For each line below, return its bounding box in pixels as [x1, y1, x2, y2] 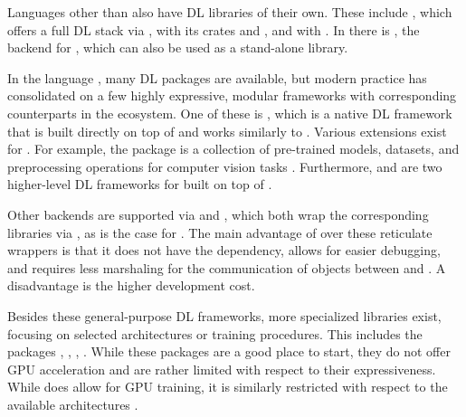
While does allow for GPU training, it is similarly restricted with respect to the [7, 377, 448, 396]
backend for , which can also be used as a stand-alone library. [7, 38, 348, 57]
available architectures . [7, 394, 138, 413]
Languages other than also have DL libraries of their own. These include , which [7, 3, 452, 21]
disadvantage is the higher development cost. [7, 276, 255, 295]
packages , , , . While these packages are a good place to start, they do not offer [7, 342, 451, 361]
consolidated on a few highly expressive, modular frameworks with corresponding [7, 86, 457, 105]
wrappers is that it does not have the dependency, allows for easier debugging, [7, 241, 441, 260]
